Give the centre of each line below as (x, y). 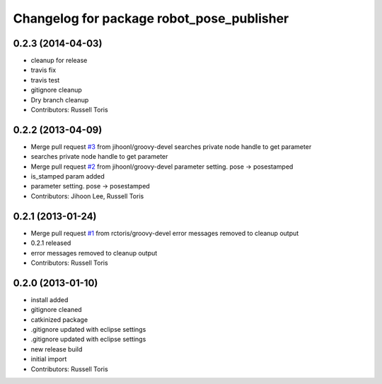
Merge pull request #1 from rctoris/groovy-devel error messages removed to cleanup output (165, 233)
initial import (49, 359)
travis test (45, 80)
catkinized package (59, 319)
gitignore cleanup (57, 90)
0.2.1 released (51, 243)
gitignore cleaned (56, 310)
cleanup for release (59, 61)
